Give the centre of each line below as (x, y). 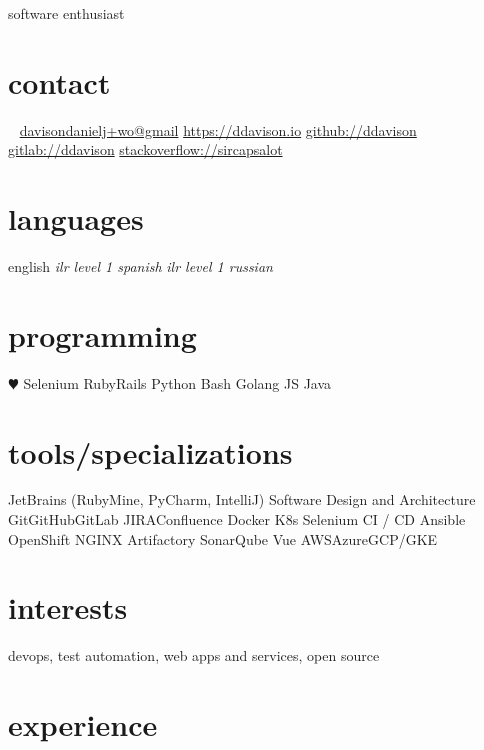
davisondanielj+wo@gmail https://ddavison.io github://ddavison (218, 129)
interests (68, 607)
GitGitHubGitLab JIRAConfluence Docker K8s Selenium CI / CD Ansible (237, 519)
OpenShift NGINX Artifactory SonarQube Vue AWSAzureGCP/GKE (223, 538)
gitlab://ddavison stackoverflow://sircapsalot (145, 149)
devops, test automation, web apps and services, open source (194, 655)
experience (83, 724)
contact (59, 81)
